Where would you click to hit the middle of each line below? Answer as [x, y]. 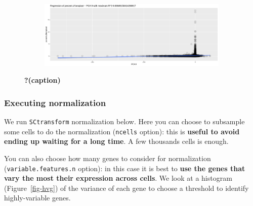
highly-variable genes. [37, 198]
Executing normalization [55, 102]
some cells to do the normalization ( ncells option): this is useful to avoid [122, 131]
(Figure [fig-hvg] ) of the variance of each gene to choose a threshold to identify [126, 188]
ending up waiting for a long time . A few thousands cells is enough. [116, 141]
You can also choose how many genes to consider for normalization [108, 158]
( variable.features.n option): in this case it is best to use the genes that [125, 168]
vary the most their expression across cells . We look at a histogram [118, 178]
